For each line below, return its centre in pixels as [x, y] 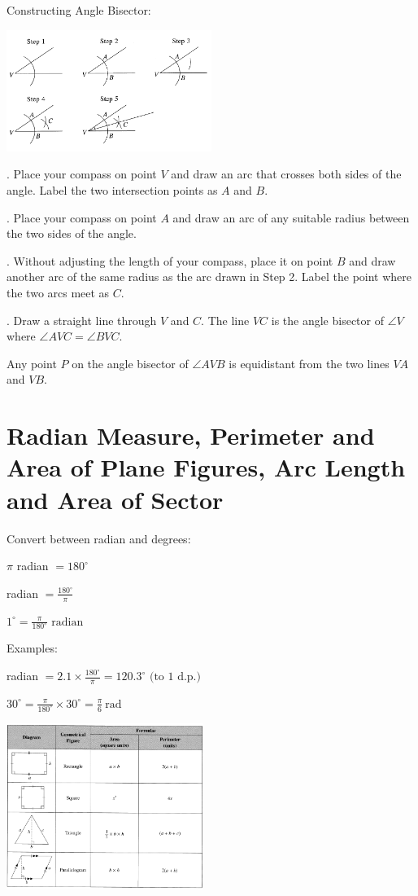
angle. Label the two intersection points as [112, 190]
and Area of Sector [115, 499]
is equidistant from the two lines [309, 363]
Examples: [32, 648]
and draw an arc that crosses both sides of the [286, 174]
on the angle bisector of [130, 363]
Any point [32, 363]
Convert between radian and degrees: [99, 538]
